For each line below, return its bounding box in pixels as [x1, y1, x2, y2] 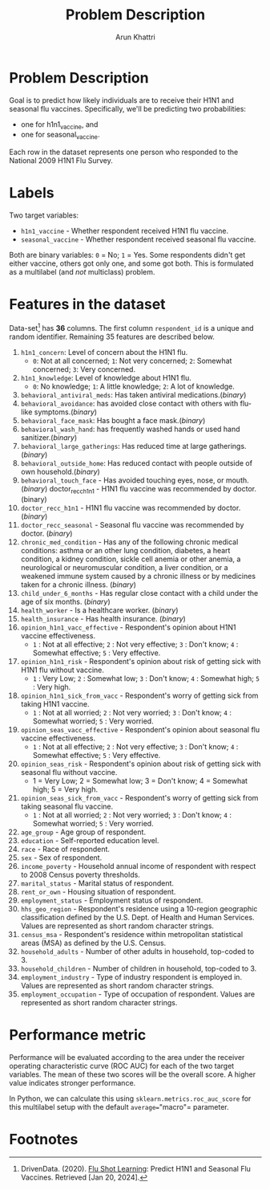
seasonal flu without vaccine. [20, 767, 118, 776]
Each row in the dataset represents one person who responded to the [9, 147, 239, 157]
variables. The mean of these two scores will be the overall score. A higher [9, 1070, 256, 1079]
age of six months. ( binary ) [20, 597, 111, 606]
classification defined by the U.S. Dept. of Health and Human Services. [20, 912, 255, 922]
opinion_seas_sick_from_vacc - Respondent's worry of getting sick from [20, 793, 259, 802]
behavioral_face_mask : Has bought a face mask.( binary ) [20, 415, 206, 425]
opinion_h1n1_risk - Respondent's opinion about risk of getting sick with [20, 656, 261, 666]
